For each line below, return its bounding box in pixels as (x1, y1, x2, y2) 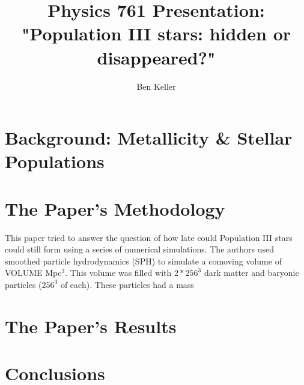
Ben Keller (136, 80, 176, 92)
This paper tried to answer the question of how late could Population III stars (5, 231, 293, 243)
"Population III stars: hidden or (21, 21, 291, 46)
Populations (5, 149, 105, 174)
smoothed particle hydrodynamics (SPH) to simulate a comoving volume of (5, 254, 282, 267)
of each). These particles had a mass (60, 278, 194, 290)
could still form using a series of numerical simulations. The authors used (5, 243, 274, 255)
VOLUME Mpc (5, 266, 62, 279)
